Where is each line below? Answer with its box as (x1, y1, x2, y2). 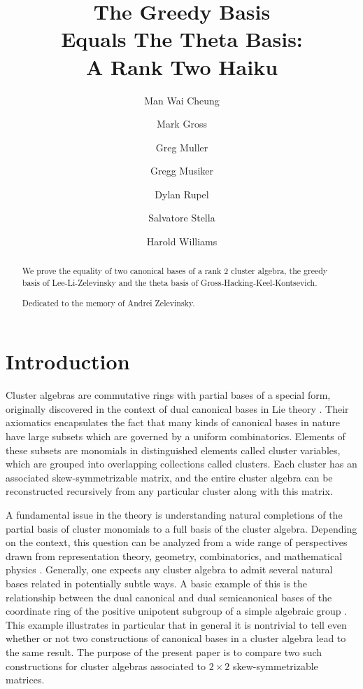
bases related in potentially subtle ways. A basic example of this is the (6, 575, 308, 590)
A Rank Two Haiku (85, 52, 278, 81)
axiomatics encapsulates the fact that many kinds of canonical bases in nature (6, 415, 341, 430)
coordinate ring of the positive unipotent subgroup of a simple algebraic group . (6, 603, 348, 618)
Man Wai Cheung (144, 93, 220, 107)
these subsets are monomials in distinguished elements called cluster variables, (6, 442, 341, 457)
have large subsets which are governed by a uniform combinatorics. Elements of (6, 429, 346, 444)
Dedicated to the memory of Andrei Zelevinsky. (22, 296, 195, 308)
